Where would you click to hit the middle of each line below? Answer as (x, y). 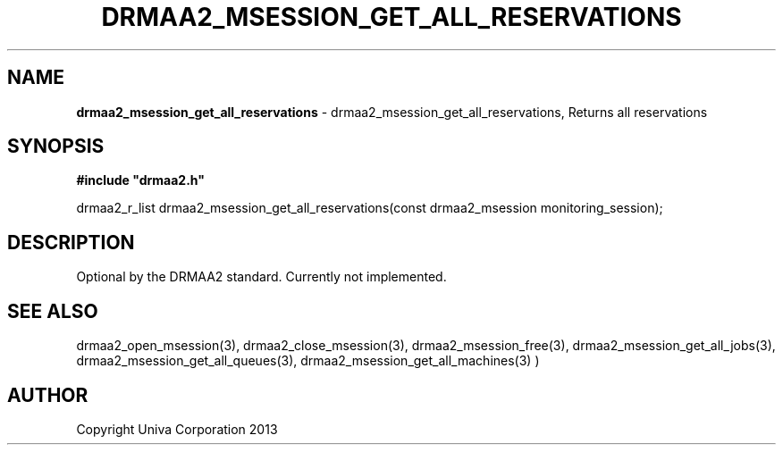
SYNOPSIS (56, 146)
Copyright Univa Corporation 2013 (177, 429)
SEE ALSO (53, 311)
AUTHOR (48, 395)
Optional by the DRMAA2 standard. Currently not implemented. (261, 277)
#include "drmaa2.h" (140, 180)
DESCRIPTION (71, 242)
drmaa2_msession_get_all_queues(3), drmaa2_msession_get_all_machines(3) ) (308, 361)
